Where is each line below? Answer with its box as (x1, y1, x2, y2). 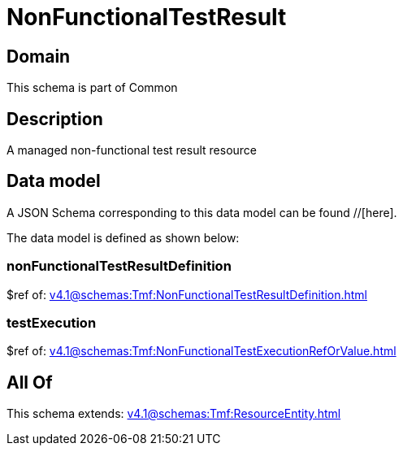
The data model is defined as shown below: (6, 230, 240, 245)
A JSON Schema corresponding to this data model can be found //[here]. (6, 205, 397, 219)
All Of (6, 372, 53, 393)
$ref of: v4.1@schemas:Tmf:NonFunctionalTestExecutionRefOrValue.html (6, 344, 396, 359)
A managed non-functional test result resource (6, 143, 257, 158)
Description (6, 108, 103, 129)
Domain (6, 46, 71, 67)
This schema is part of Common (6, 80, 178, 95)
